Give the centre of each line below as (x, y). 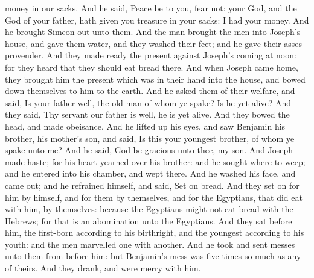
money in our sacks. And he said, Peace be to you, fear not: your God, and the (151, 8)
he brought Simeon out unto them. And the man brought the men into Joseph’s (153, 32)
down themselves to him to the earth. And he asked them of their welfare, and (150, 91)
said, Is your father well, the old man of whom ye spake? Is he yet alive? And (148, 102)
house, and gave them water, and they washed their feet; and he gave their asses (153, 43)
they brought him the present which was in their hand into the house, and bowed (155, 79)
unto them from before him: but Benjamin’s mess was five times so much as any (153, 256)
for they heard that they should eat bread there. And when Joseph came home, (152, 67)
